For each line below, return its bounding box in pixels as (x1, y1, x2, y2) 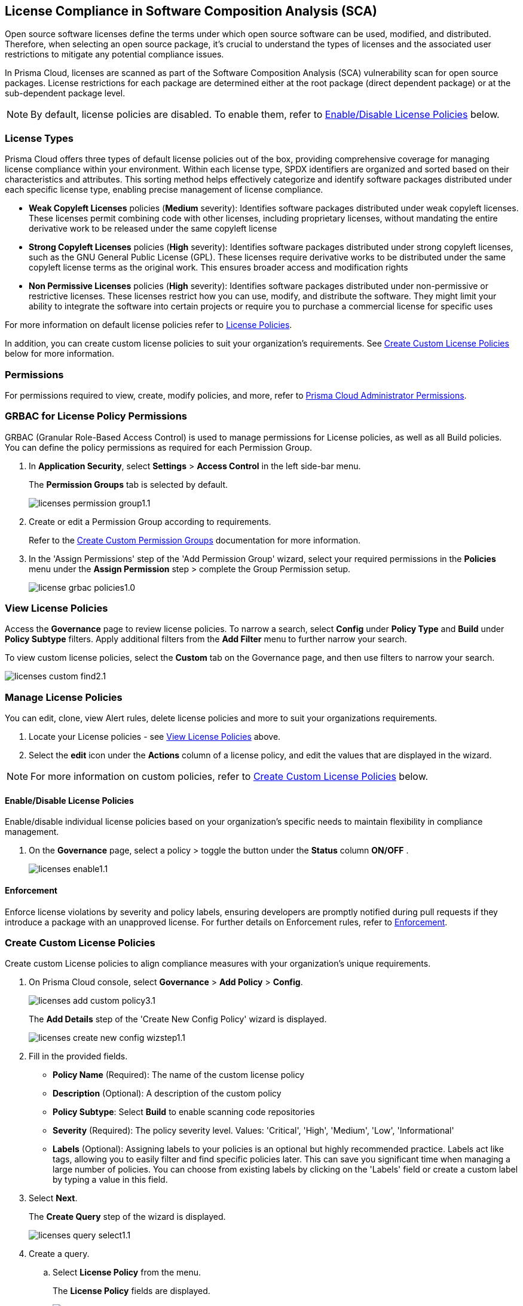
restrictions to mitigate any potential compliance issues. (5, 49, 224, 60)
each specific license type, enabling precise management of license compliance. (5, 184, 323, 195)
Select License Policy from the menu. (53, 1267, 201, 1278)
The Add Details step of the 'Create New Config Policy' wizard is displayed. (29, 1014, 327, 1025)
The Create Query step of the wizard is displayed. (29, 1211, 226, 1222)
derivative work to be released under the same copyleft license (29, 223, 277, 234)
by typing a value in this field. (53, 1174, 168, 1185)
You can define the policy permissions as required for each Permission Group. (5, 442, 312, 452)
